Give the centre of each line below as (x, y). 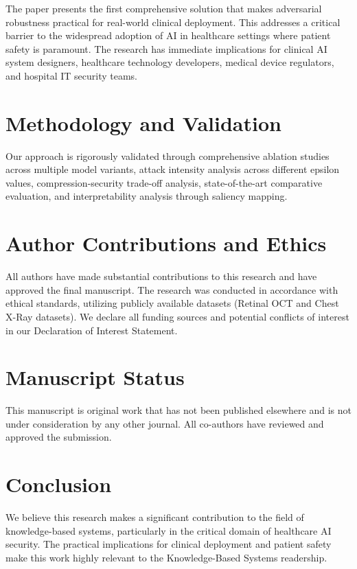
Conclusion (59, 484)
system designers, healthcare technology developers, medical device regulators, (170, 62)
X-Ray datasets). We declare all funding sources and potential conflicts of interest (177, 316)
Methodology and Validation (143, 123)
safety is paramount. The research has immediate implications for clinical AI (166, 48)
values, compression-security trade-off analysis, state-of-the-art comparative (164, 182)
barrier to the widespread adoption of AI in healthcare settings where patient (168, 35)
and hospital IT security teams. (71, 75)
